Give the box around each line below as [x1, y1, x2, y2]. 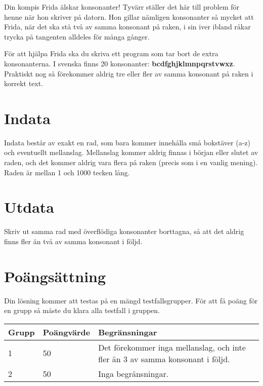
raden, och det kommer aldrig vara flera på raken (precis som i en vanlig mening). [4, 157, 258, 168]
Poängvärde [42, 326, 91, 338]
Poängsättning [4, 265, 106, 286]
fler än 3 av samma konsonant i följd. [98, 353, 230, 365]
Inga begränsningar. [98, 367, 169, 379]
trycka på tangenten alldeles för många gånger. [4, 31, 150, 42]
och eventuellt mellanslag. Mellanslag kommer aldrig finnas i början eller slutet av [4, 147, 258, 158]
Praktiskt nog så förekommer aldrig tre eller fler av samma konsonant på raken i [4, 68, 253, 79]
